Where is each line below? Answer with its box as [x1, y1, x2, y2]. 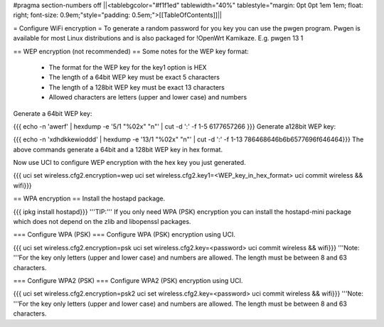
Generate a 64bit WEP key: [13, 109, 92, 117]
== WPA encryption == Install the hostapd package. [13, 194, 166, 203]
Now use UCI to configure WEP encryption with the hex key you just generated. [13, 159, 246, 167]
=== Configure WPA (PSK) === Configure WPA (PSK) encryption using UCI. [13, 230, 236, 239]
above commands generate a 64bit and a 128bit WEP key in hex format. [13, 145, 223, 154]
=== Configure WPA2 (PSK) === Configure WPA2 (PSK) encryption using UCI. [13, 276, 243, 284]
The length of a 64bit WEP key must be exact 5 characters [48, 73, 220, 82]
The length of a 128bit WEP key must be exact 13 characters [48, 82, 225, 92]
